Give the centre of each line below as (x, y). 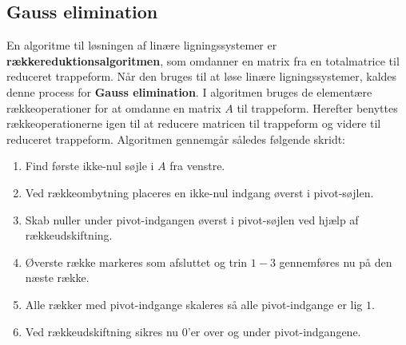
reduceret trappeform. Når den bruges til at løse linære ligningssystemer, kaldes (202, 76)
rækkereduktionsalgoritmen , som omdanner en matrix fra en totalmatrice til (203, 60)
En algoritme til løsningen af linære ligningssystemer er (142, 45)
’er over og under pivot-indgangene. (274, 331)
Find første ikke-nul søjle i (90, 166)
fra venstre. (197, 166)
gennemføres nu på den (336, 262)
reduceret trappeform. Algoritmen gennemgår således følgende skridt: (176, 139)
